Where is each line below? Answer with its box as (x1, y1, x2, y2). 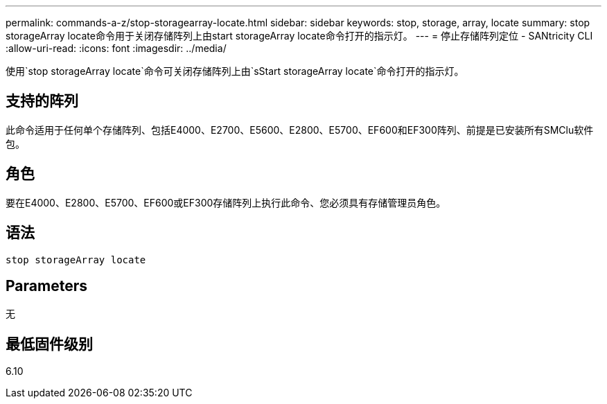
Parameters (6, 276, 87, 295)
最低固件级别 (6, 335, 93, 353)
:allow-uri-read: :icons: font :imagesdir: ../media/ (6, 42, 227, 54)
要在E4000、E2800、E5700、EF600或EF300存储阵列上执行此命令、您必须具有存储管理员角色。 (6, 196, 446, 209)
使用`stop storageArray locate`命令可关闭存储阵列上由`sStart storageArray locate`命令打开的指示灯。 (6, 65, 464, 77)
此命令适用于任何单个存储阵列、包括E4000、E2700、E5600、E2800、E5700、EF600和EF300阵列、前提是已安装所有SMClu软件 (6, 123, 594, 136)
